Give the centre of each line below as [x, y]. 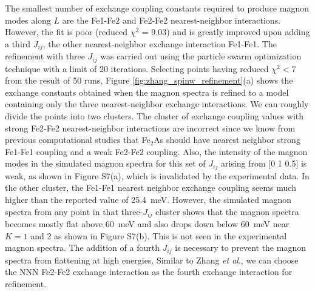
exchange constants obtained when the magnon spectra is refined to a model [147, 92]
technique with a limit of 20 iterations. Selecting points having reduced [137, 68]
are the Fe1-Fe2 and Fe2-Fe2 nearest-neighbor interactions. [171, 20]
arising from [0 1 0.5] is [264, 163]
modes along [28, 20]
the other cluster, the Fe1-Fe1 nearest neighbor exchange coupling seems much [151, 187]
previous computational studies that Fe [78, 140]
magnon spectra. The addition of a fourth [82, 247]
